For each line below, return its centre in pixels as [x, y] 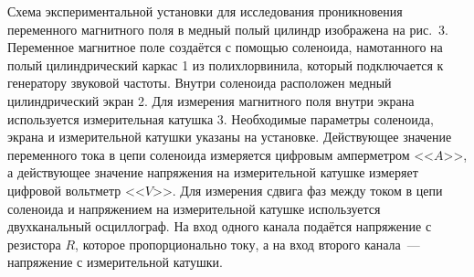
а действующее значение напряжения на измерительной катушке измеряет [213, 172]
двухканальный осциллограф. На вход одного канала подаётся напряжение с [220, 226]
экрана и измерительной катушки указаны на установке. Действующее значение [230, 137]
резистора [34, 244]
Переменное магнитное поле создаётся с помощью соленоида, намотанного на [225, 47]
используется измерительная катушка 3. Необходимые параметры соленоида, [221, 118]
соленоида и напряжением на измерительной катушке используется [194, 208]
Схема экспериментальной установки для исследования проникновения [205, 11]
